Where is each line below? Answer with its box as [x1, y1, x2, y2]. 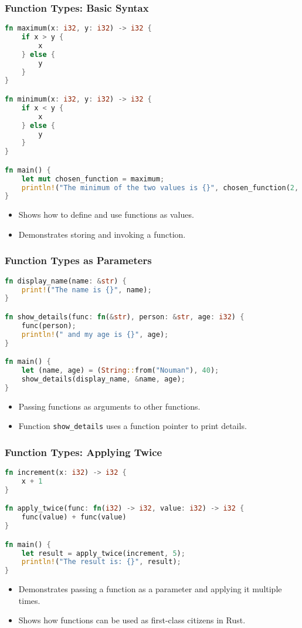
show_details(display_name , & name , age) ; [21, 374, 185, 383]
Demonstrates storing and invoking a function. [18, 228, 186, 240]
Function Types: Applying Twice [5, 444, 162, 459]
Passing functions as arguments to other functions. [18, 400, 201, 412]
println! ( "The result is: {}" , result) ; [21, 558, 181, 566]
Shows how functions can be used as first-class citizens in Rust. [18, 614, 246, 626]
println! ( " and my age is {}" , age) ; [21, 330, 169, 339]
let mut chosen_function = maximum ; [21, 174, 165, 183]
